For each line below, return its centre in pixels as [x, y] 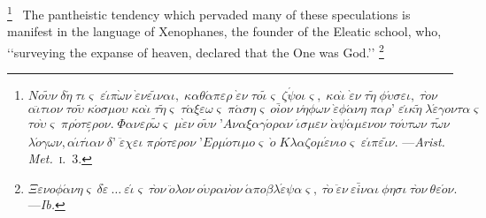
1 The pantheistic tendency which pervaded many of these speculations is [209, 13]
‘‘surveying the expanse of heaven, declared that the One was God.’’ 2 [196, 50]
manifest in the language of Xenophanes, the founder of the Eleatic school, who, [224, 31]
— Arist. [424, 141]
